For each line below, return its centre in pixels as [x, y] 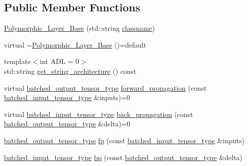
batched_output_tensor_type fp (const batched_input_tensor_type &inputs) [124, 140]
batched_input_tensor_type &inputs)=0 [67, 97]
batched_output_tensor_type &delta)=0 [67, 124]
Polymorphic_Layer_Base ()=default [89, 44]
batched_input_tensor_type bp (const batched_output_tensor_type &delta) [123, 157]
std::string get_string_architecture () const [70, 71]
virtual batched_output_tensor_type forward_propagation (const [105, 87]
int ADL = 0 [59, 61]
